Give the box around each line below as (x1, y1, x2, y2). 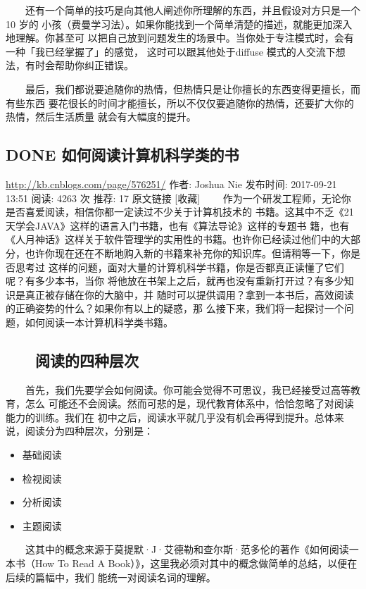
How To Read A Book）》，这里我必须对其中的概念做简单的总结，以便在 (34, 556, 358, 571)
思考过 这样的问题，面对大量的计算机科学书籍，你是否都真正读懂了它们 (15, 259, 344, 274)
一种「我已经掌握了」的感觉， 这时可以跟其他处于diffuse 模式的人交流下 (6, 44, 336, 58)
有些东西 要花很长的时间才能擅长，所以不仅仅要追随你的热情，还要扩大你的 (6, 95, 354, 110)
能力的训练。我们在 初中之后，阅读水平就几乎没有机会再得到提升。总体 (6, 409, 334, 424)
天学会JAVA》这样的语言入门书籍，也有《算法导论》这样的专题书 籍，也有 (6, 218, 350, 232)
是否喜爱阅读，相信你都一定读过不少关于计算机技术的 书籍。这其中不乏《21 (6, 204, 354, 219)
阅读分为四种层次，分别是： (25, 423, 153, 438)
